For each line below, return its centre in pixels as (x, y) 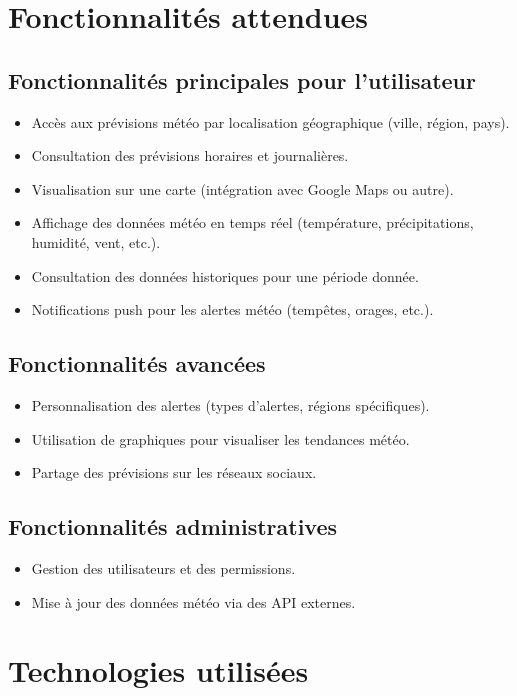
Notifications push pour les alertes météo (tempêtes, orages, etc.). (232, 309)
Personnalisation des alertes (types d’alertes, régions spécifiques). (230, 404)
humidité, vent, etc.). (96, 241)
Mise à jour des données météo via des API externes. (193, 601)
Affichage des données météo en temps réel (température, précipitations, (252, 222)
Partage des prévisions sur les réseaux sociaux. (174, 472)
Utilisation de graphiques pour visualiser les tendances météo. (220, 438)
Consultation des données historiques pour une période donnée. (225, 275)
